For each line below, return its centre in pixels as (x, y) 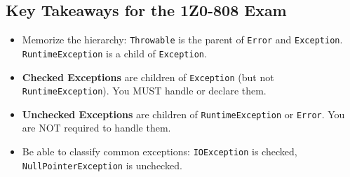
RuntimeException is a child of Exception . (114, 53)
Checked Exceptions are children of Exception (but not (148, 77)
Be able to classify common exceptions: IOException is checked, (160, 151)
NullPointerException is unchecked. (102, 165)
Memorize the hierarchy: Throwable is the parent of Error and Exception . (182, 40)
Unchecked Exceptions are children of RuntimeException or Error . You (183, 114)
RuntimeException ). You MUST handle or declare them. (144, 91)
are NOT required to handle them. (96, 128)
